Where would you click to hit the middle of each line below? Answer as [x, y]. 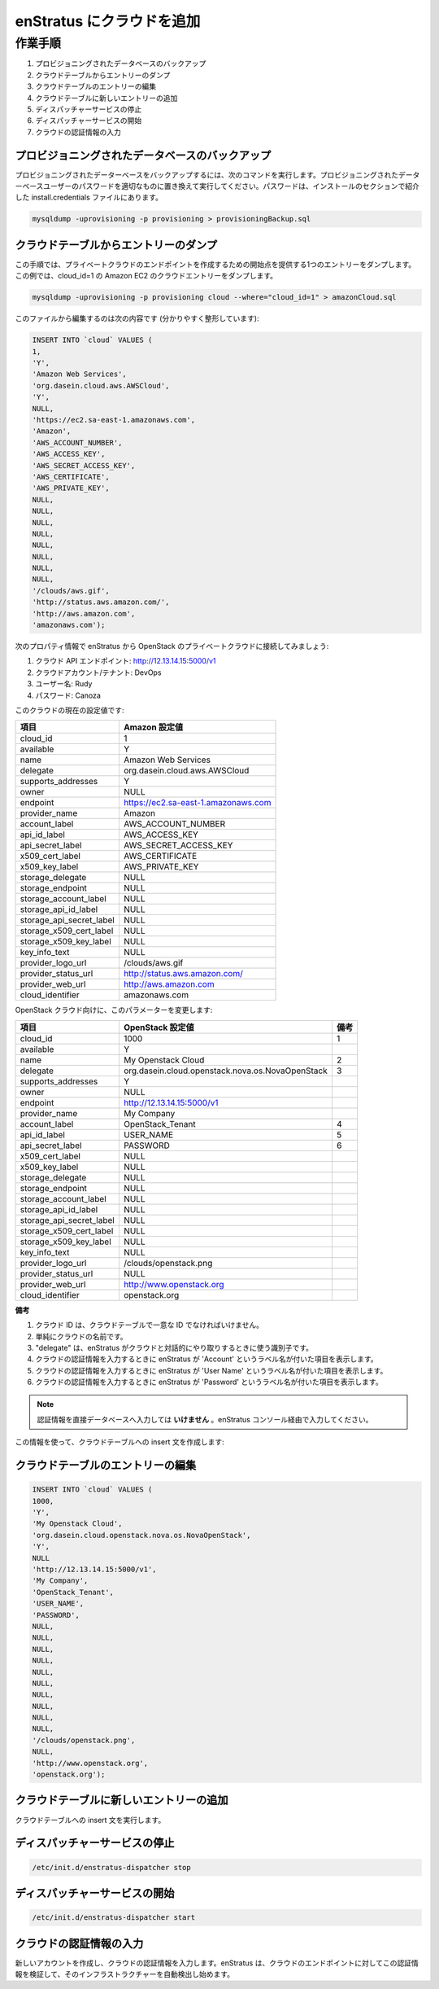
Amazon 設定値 [153, 727]
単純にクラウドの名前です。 [81, 1336]
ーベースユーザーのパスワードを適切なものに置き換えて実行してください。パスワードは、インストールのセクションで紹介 [217, 186]
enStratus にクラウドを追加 [108, 21]
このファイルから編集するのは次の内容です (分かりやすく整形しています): [137, 318]
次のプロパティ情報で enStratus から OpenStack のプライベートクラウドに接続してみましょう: [172, 646]
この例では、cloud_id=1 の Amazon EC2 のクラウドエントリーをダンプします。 [146, 276]
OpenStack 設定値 [159, 1027]
